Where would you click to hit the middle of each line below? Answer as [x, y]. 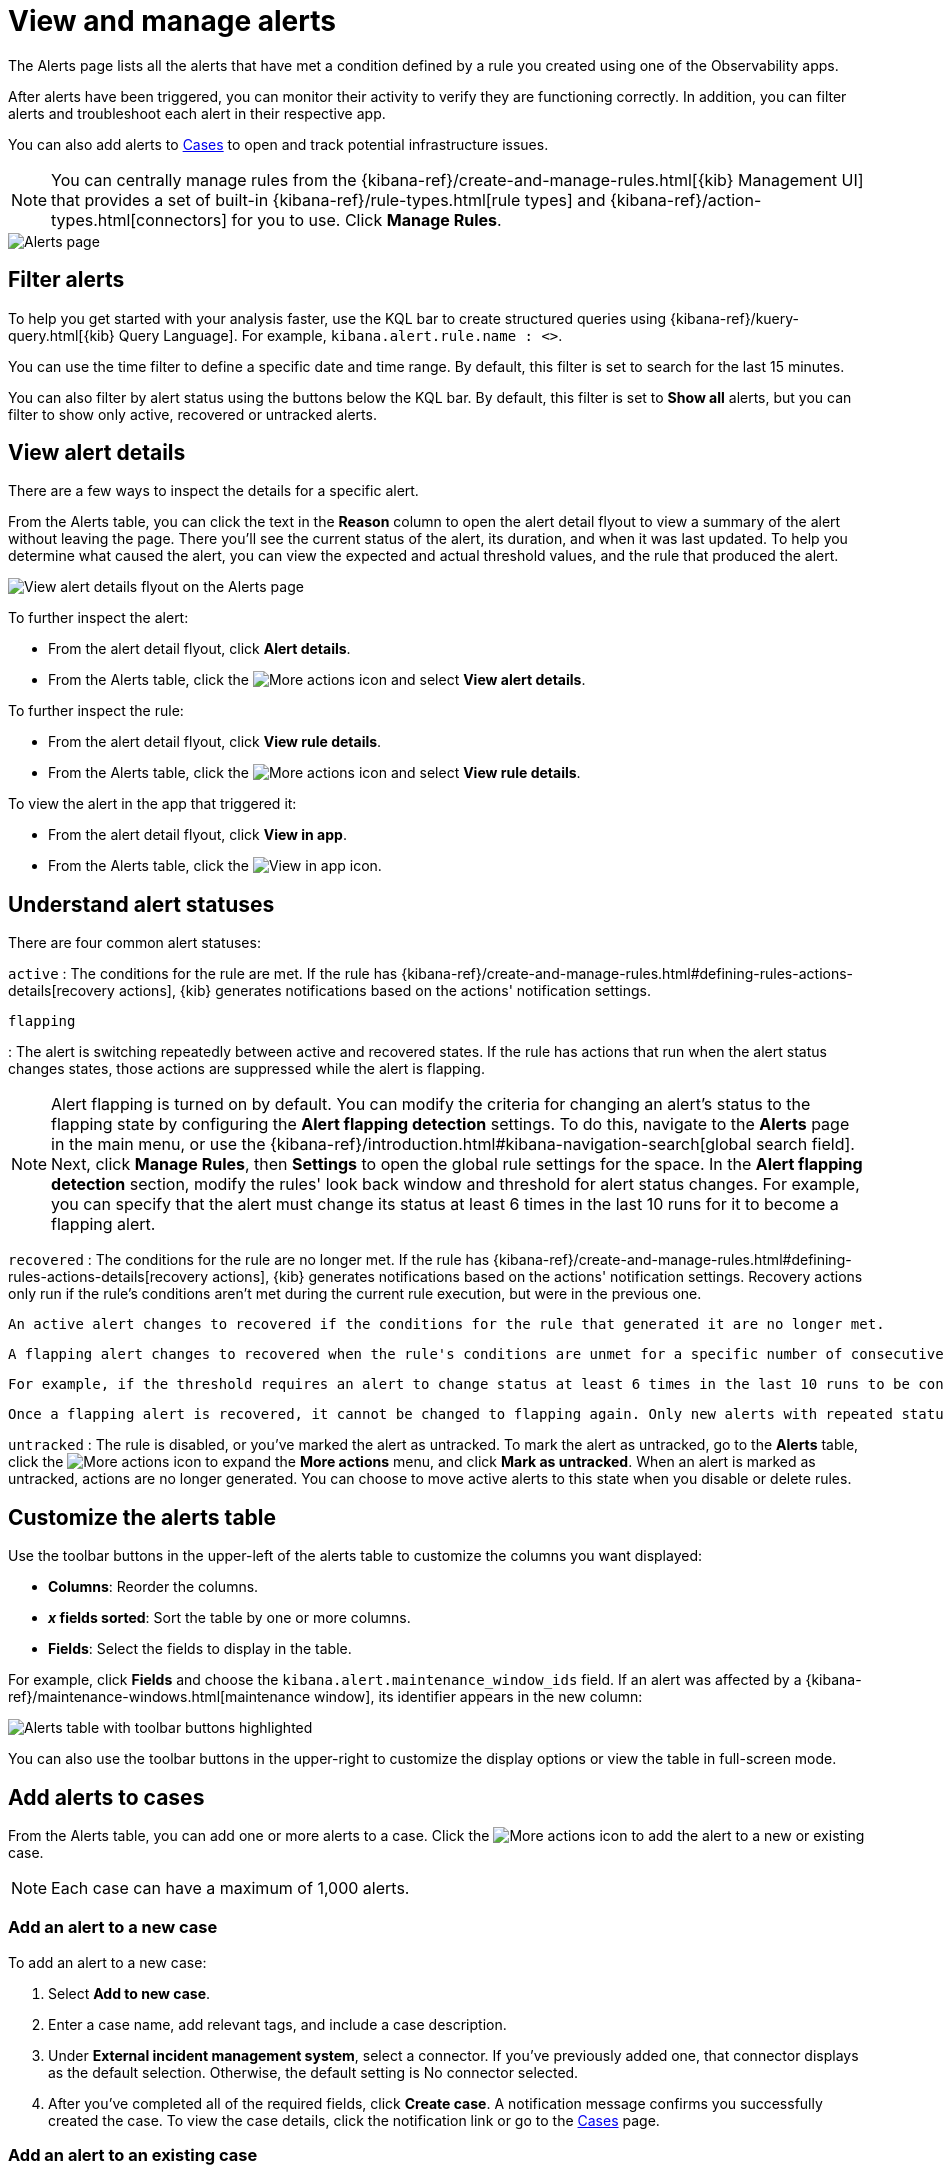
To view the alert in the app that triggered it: [152, 804]
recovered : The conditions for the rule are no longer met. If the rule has [249, 1260]
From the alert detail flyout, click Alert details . [199, 649]
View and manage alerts [172, 21]
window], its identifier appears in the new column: [478, 1697]
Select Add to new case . [129, 1993]
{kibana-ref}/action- [685, 199]
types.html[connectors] [139, 219]
